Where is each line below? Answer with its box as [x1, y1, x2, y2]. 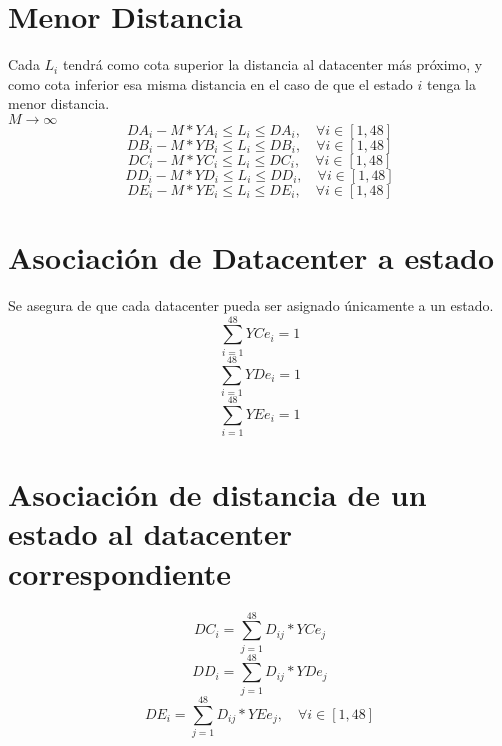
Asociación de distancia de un [8, 474, 427, 515]
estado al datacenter [8, 513, 292, 554]
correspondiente [8, 552, 232, 593]
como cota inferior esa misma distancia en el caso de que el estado [8, 73, 413, 94]
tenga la [426, 73, 476, 94]
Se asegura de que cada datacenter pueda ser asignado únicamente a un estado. [8, 295, 494, 316]
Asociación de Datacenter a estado [8, 237, 495, 278]
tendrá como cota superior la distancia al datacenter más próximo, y [62, 54, 483, 75]
